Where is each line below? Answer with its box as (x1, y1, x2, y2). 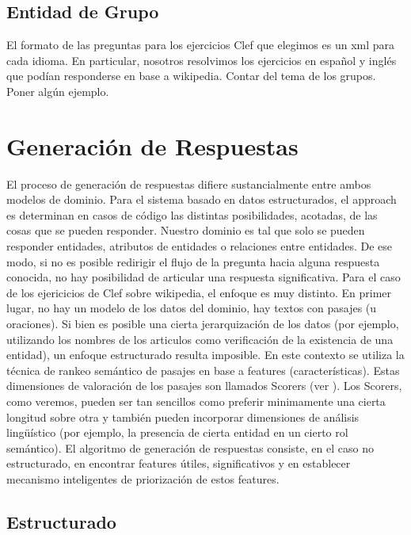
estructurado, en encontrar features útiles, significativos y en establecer (6, 455, 351, 472)
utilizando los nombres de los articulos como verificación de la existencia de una (6, 331, 394, 347)
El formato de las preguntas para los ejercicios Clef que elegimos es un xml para (6, 36, 395, 53)
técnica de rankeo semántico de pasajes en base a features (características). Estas (6, 361, 400, 378)
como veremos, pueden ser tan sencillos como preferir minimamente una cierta (6, 393, 386, 410)
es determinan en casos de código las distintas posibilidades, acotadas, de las (6, 206, 378, 223)
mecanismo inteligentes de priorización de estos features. (6, 470, 280, 487)
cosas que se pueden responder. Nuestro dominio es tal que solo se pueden (6, 222, 365, 239)
